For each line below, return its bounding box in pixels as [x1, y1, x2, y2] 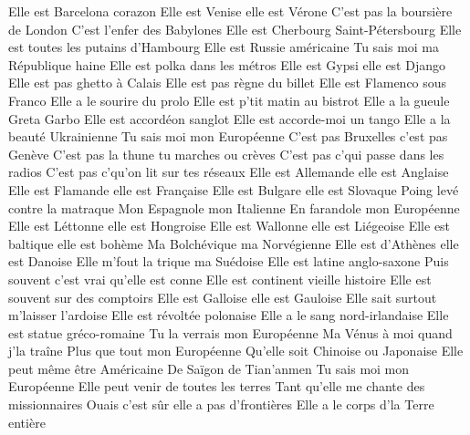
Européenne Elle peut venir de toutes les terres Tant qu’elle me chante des [8, 377, 425, 396]
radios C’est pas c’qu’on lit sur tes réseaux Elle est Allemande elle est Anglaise [8, 162, 449, 181]
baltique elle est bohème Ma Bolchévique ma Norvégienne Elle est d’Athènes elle [8, 233, 459, 253]
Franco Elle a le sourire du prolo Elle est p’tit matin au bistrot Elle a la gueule [8, 90, 450, 109]
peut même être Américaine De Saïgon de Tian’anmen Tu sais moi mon [8, 358, 410, 378]
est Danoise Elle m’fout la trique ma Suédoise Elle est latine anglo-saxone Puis [8, 252, 449, 271]
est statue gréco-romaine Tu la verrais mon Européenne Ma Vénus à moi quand [8, 323, 453, 342]
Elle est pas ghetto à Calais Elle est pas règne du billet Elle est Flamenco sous [8, 73, 447, 92]
